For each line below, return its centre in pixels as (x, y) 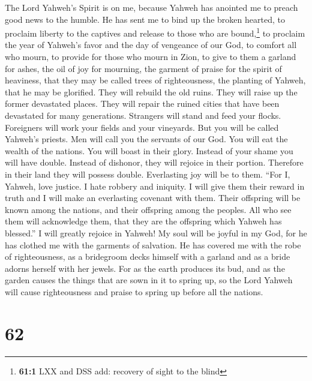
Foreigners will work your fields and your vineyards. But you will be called (142, 127)
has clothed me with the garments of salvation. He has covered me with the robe (153, 244)
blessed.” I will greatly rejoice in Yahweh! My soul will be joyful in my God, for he (156, 232)
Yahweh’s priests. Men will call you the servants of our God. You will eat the (146, 139)
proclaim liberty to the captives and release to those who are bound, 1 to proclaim (155, 32)
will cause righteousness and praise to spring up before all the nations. (134, 291)
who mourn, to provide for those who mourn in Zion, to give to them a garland (151, 57)
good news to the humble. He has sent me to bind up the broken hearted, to (145, 19)
